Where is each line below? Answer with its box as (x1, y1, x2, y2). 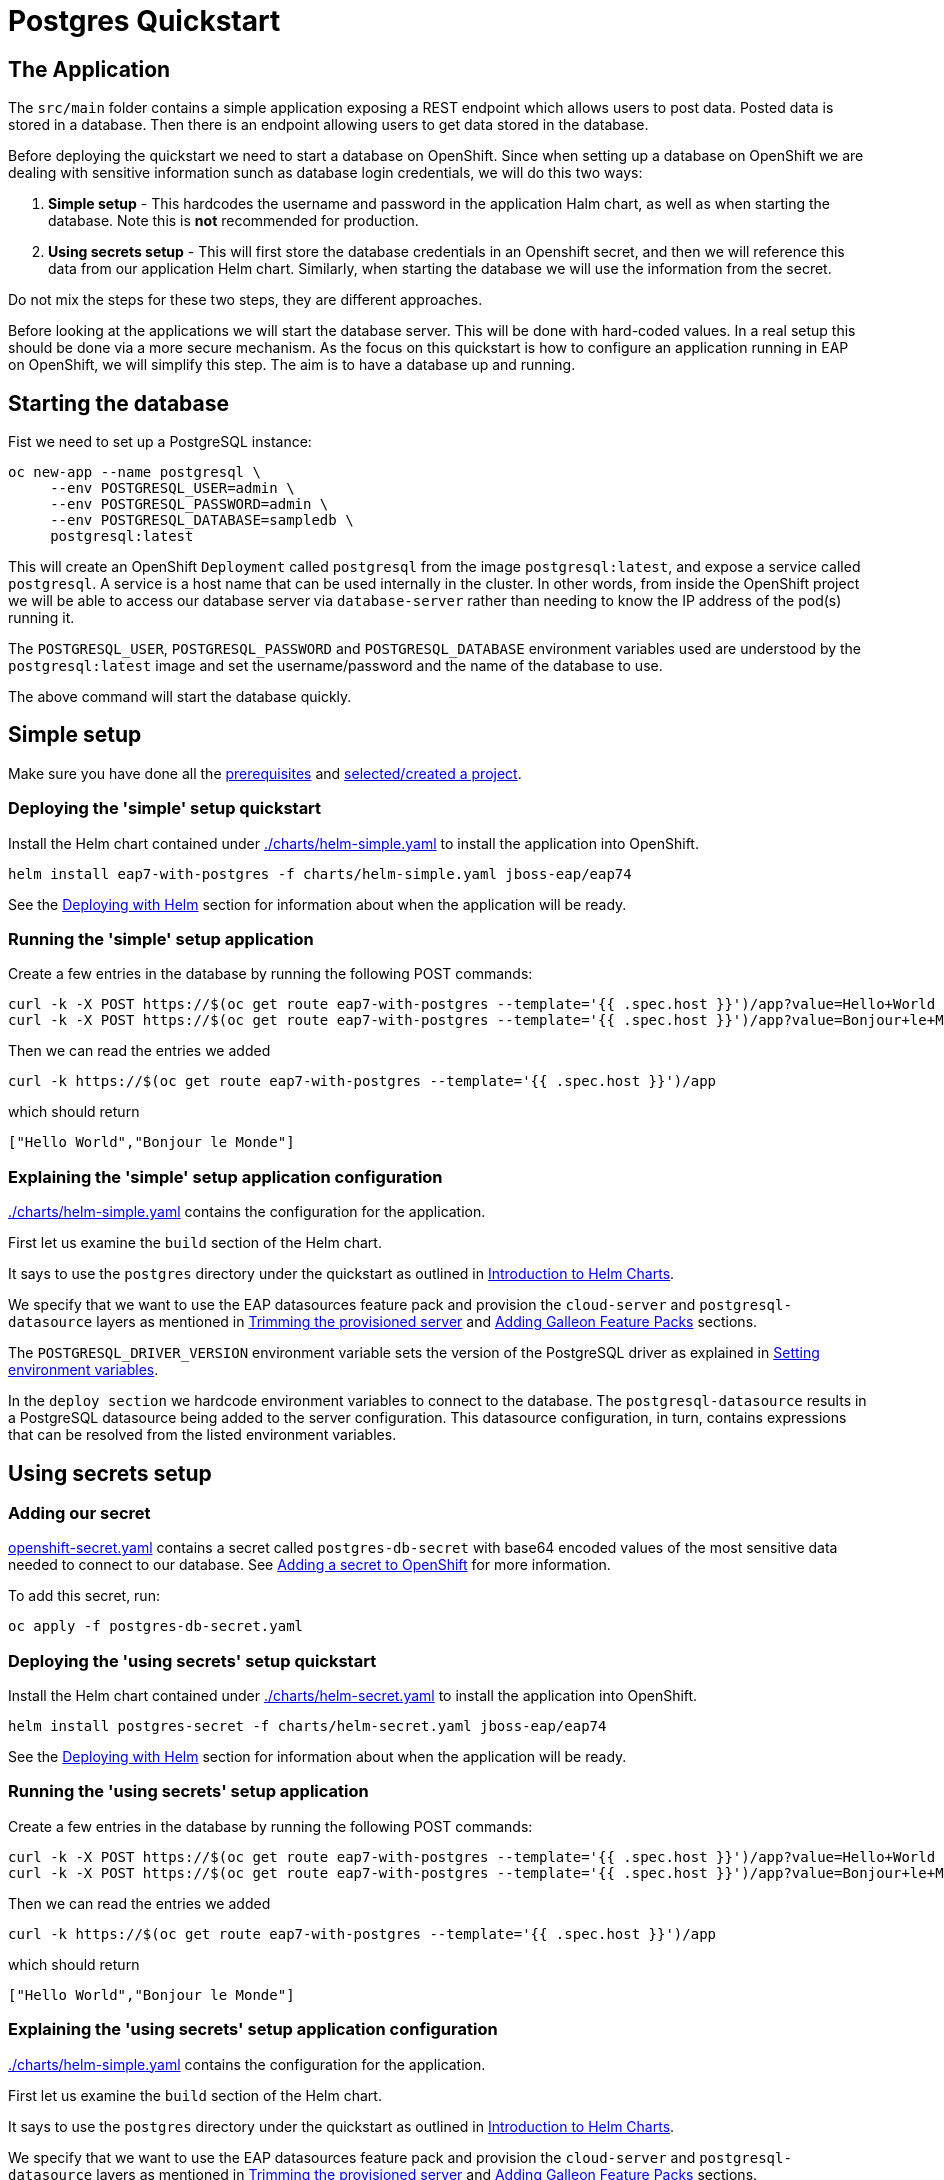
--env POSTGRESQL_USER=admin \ (50, 480, 295, 497)
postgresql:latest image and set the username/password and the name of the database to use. (8, 657, 663, 675)
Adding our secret (8, 1502, 151, 1523)
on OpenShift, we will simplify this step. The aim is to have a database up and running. (8, 356, 576, 374)
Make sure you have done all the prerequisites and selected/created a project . (8, 764, 522, 782)
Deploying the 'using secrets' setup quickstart (8, 1650, 377, 1671)
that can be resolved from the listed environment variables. (8, 1426, 397, 1444)
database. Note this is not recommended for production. (48, 212, 419, 230)
